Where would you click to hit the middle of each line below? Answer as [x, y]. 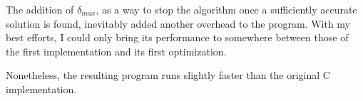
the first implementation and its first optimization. [116, 51]
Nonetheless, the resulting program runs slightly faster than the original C [168, 75]
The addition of [40, 9]
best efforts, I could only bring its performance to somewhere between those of [177, 37]
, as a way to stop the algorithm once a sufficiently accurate [226, 9]
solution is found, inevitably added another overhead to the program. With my [178, 23]
